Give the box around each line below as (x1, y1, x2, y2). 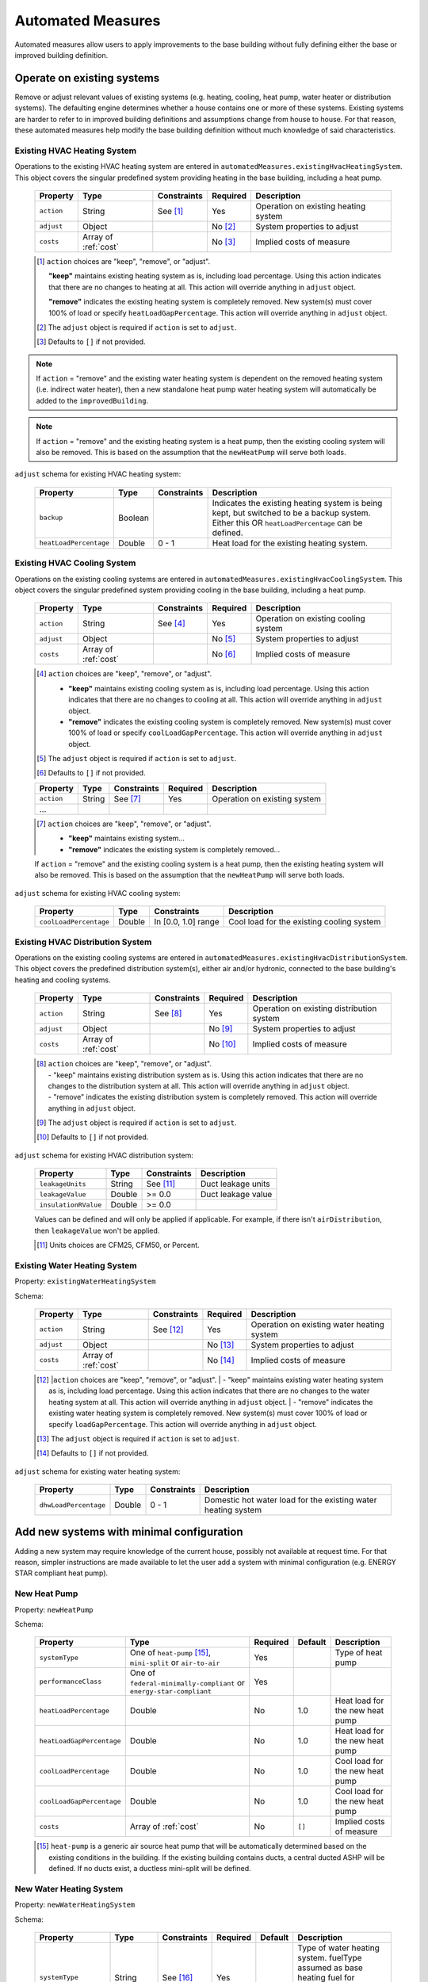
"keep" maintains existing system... (68, 833, 185, 844)
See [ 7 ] (113, 793, 142, 804)
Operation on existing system (212, 793, 321, 804)
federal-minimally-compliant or (129, 1678, 246, 1689)
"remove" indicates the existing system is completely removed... (68, 844, 281, 854)
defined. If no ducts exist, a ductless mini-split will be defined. (48, 1864, 251, 1873)
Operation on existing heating (255, 201, 366, 212)
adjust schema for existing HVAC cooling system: (14, 888, 182, 897)
